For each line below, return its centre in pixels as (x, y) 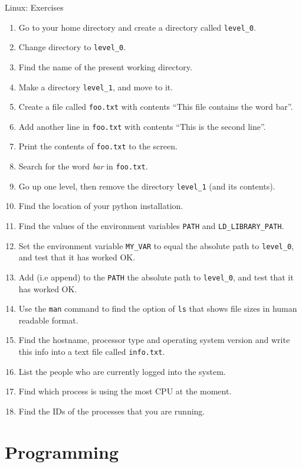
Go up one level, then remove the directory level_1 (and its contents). (147, 186)
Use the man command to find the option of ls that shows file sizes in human (158, 308)
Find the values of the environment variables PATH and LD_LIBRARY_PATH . (151, 226)
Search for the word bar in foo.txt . (83, 166)
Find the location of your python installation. (101, 206)
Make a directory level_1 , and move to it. (96, 86)
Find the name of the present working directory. (105, 66)
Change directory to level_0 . (72, 47)
